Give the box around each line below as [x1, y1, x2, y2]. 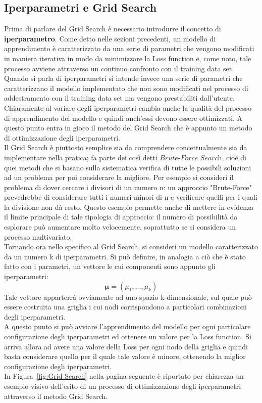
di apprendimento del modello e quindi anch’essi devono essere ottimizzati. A [4, 112, 243, 123]
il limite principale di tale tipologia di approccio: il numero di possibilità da [4, 211, 238, 222]
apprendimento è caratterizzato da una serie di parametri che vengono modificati [4, 43, 254, 54]
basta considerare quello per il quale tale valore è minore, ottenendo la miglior [4, 351, 246, 362]
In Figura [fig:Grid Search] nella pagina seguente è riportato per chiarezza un [4, 371, 244, 381]
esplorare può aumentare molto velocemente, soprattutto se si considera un [4, 221, 236, 232]
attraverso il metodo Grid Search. [4, 390, 108, 401]
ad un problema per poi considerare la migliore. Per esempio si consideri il [4, 172, 234, 183]
